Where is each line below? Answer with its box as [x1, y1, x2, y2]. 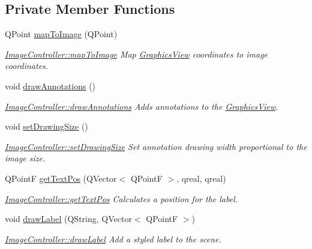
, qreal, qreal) [176, 172, 226, 184]
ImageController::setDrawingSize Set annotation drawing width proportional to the [5, 140, 307, 152]
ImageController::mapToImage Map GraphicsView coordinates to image [5, 47, 268, 60]
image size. [5, 152, 46, 164]
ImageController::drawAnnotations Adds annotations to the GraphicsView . [5, 100, 278, 112]
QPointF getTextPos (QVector [5, 172, 117, 184]
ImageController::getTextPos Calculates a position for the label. [5, 192, 238, 205]
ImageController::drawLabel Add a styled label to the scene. [5, 232, 221, 245]
